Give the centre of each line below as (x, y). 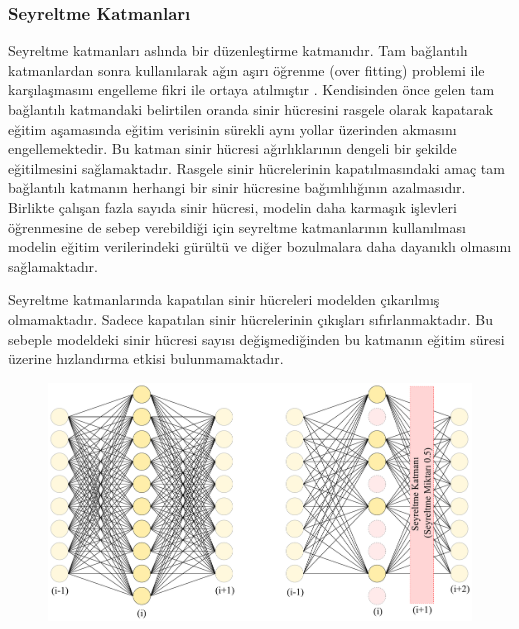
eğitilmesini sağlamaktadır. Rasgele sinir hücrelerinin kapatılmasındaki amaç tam (256, 167)
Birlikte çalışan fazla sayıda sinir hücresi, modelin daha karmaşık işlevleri (232, 206)
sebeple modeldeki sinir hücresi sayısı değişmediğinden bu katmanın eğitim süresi (256, 338)
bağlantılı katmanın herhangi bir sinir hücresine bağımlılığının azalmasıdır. (237, 187)
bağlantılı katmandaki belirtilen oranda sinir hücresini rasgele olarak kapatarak (251, 109)
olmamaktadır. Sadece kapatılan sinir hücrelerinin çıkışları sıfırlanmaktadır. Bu (250, 318)
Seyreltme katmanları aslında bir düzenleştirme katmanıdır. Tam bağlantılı (238, 50)
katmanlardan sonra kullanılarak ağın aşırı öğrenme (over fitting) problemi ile (246, 69)
